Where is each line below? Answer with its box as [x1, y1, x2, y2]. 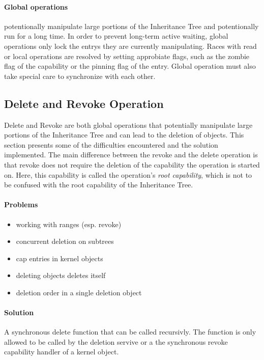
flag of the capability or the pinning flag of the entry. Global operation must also [4, 61, 256, 71]
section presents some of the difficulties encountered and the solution [4, 139, 218, 150]
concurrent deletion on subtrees [16, 236, 114, 246]
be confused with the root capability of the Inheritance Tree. [4, 179, 193, 190]
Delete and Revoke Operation [4, 95, 164, 111]
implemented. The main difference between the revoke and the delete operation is [4, 149, 258, 160]
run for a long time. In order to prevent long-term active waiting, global [4, 31, 228, 41]
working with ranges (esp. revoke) [16, 218, 122, 229]
